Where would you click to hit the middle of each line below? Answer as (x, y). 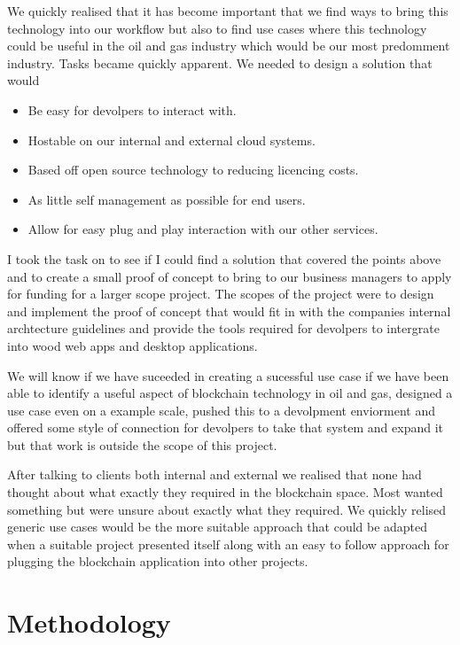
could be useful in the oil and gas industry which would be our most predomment (229, 46)
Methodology (89, 622)
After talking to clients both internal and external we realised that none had (214, 474)
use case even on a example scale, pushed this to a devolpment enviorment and (221, 410)
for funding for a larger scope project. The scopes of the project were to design (221, 294)
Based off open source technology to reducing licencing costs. (193, 170)
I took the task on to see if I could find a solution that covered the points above (224, 258)
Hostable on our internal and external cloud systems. (172, 140)
